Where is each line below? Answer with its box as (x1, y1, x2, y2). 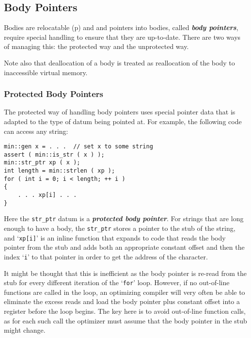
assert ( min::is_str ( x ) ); (4, 151, 105, 158)
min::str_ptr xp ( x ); (4, 159, 80, 166)
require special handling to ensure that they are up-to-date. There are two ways (4, 32, 241, 42)
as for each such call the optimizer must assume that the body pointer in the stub (4, 315, 247, 325)
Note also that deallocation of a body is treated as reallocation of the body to (4, 57, 235, 67)
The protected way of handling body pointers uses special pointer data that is (4, 107, 235, 117)
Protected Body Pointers (4, 88, 103, 100)
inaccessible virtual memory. (4, 67, 88, 77)
